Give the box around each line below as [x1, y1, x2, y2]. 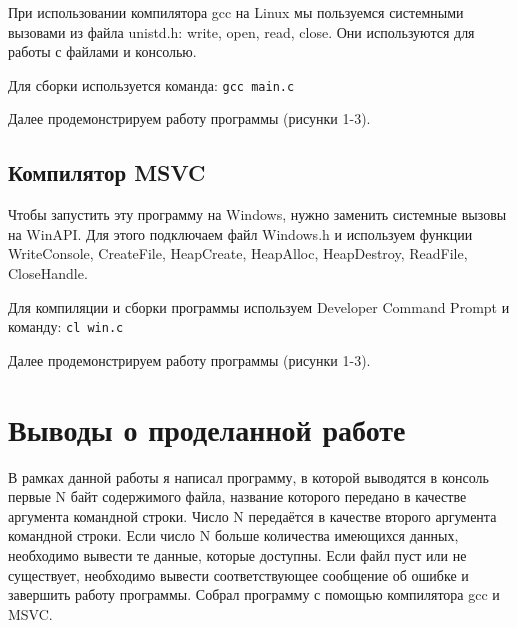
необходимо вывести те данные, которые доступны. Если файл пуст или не [8, 544, 467, 565]
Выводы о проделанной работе [8, 408, 406, 449]
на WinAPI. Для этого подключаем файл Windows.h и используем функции [8, 223, 473, 244]
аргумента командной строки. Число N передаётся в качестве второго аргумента [8, 505, 497, 526]
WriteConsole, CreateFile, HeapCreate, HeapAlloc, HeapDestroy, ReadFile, [8, 243, 468, 264]
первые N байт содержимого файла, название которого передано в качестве [8, 486, 467, 507]
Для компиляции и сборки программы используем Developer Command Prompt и [8, 296, 510, 317]
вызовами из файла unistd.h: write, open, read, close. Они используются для [8, 21, 475, 42]
